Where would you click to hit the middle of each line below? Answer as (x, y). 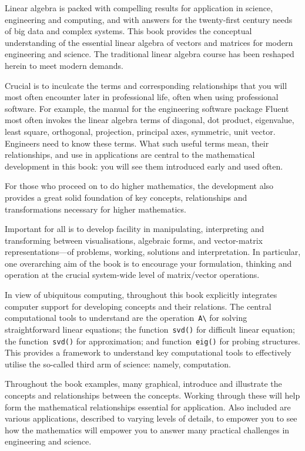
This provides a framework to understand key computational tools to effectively (148, 352)
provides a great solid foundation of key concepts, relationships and (126, 197)
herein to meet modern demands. (64, 65)
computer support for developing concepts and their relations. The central (138, 306)
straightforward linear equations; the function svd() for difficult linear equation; (150, 329)
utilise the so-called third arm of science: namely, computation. (118, 364)
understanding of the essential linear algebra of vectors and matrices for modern (149, 42)
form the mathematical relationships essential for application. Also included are (148, 407)
